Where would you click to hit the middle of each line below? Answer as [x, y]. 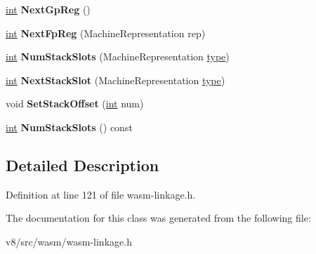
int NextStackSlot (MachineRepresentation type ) [116, 80]
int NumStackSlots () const [69, 127]
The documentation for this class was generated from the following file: [158, 218]
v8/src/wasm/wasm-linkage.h [69, 241]
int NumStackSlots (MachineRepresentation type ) [118, 56]
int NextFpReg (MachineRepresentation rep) [106, 33]
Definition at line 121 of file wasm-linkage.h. [101, 194]
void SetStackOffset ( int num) [75, 103]
